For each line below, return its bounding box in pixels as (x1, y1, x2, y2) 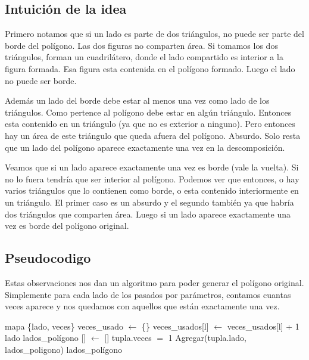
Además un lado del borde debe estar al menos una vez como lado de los (5, 94, 270, 107)
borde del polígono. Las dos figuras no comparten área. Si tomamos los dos (5, 39, 278, 51)
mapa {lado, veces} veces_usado (5, 319, 123, 332)
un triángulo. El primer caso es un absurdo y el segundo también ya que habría (5, 195, 294, 208)
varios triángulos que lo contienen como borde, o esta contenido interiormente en (5, 184, 299, 197)
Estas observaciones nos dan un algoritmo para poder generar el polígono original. (5, 276, 304, 288)
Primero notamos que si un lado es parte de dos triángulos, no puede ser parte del (5, 27, 304, 40)
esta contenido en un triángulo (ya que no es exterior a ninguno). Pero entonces (5, 117, 295, 130)
